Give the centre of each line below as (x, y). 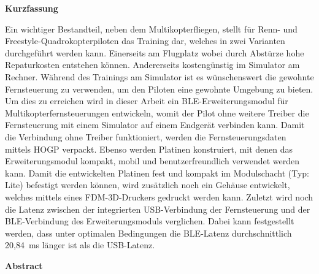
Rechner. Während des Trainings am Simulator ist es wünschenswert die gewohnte (159, 76)
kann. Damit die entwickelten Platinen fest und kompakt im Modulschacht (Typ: (157, 173)
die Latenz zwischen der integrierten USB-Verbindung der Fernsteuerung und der (158, 209)
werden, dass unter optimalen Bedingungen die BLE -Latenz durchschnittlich (148, 233)
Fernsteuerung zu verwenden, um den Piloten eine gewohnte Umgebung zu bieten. (159, 89)
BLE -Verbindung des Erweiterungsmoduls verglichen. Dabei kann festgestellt (150, 221)
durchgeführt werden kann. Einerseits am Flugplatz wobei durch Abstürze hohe (155, 52)
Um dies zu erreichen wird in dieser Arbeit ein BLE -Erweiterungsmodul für (147, 101)
